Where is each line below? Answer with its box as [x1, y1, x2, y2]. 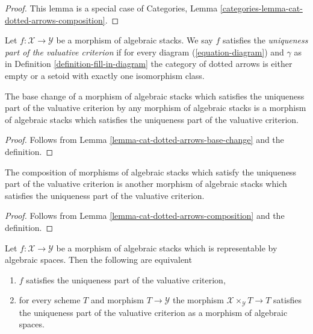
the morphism [173, 294, 224, 306]
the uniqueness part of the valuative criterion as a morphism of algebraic [19, 306, 288, 318]
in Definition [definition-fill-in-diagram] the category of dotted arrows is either [5, 57, 293, 70]
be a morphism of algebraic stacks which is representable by [56, 241, 277, 254]
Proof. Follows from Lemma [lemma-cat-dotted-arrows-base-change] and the [5, 133, 284, 146]
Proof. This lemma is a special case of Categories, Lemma [5, 2, 218, 14]
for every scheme [19, 294, 81, 306]
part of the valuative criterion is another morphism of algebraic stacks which [5, 177, 287, 190]
